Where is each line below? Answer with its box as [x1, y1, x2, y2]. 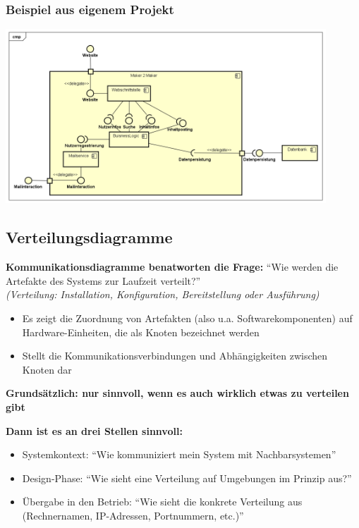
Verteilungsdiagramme [6, 226, 173, 248]
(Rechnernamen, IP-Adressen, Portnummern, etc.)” [22, 508, 244, 522]
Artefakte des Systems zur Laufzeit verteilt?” [6, 273, 201, 288]
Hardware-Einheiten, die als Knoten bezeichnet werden [22, 324, 260, 339]
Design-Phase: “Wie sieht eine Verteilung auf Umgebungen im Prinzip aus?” [22, 470, 352, 485]
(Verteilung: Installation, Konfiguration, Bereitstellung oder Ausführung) [6, 287, 320, 302]
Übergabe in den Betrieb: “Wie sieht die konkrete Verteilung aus [22, 494, 303, 509]
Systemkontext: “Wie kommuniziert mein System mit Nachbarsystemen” [22, 447, 336, 462]
